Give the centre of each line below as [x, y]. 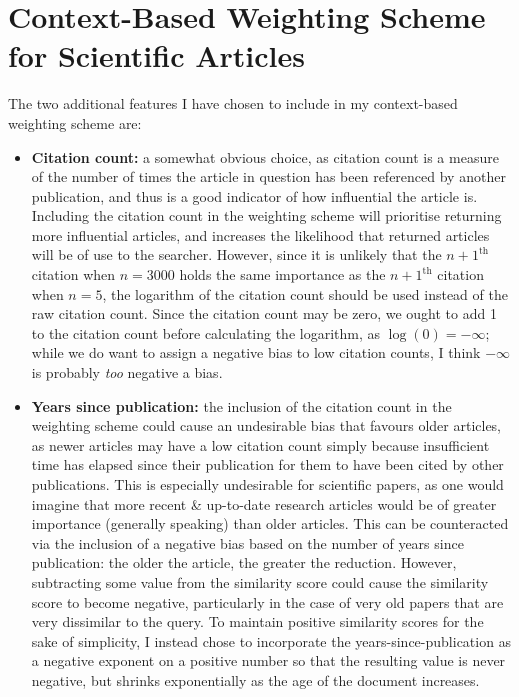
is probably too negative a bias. [127, 372]
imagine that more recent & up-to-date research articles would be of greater [264, 503]
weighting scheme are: [75, 122]
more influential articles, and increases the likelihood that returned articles [260, 234]
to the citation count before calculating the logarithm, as [206, 332]
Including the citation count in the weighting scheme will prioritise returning [266, 215]
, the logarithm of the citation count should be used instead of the [305, 293]
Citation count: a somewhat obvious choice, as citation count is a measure [265, 156]
